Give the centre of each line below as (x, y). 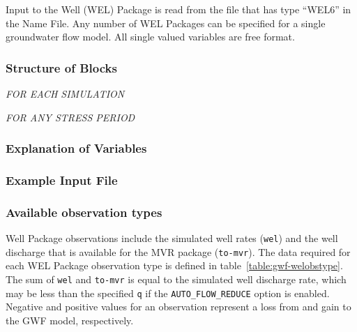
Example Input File (62, 180)
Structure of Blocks (61, 67)
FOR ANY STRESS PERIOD (70, 117)
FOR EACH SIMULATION (65, 93)
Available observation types (84, 212)
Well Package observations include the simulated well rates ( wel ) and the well (172, 238)
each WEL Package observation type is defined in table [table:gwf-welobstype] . (174, 265)
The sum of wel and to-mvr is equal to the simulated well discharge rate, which (176, 279)
